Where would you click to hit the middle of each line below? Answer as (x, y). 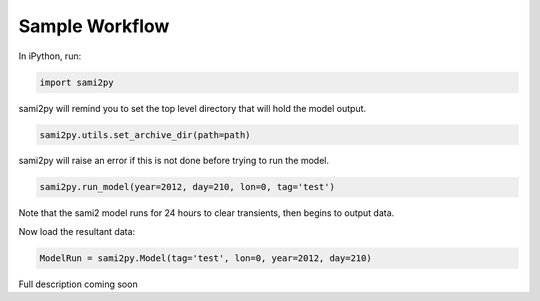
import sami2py (76, 82)
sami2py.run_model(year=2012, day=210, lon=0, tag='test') (187, 187)
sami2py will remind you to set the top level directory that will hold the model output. (192, 108)
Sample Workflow (94, 26)
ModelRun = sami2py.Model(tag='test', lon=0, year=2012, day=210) (205, 258)
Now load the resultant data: (77, 231)
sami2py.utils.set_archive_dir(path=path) (145, 134)
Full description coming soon (78, 284)
